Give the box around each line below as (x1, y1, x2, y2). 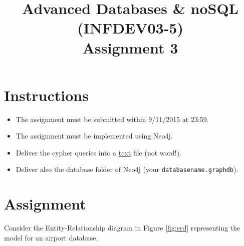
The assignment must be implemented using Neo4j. (16, 130, 173, 141)
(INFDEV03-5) (77, 17, 183, 38)
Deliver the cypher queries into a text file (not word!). (16, 147, 182, 157)
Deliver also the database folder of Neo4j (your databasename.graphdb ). (16, 164, 238, 174)
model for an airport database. (4, 232, 98, 242)
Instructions (4, 84, 89, 105)
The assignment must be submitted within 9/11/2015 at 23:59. (16, 113, 209, 124)
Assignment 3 (82, 37, 178, 57)
